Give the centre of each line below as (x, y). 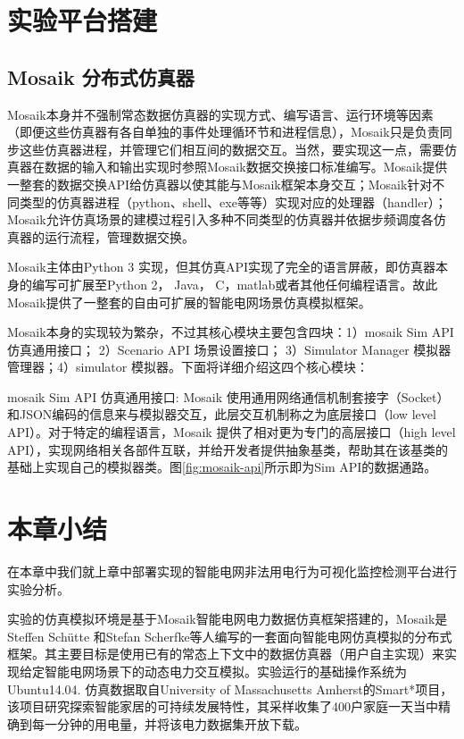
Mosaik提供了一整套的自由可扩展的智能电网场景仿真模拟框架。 (189, 302)
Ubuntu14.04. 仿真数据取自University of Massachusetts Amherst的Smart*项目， (230, 689)
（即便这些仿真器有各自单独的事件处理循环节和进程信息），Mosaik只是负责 (224, 132)
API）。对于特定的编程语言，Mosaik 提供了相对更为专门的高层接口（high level (232, 432)
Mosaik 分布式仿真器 (101, 76)
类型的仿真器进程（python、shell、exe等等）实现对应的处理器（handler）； (233, 202)
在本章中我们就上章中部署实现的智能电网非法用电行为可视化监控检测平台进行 (232, 571)
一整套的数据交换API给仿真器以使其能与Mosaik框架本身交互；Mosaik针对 (220, 184)
